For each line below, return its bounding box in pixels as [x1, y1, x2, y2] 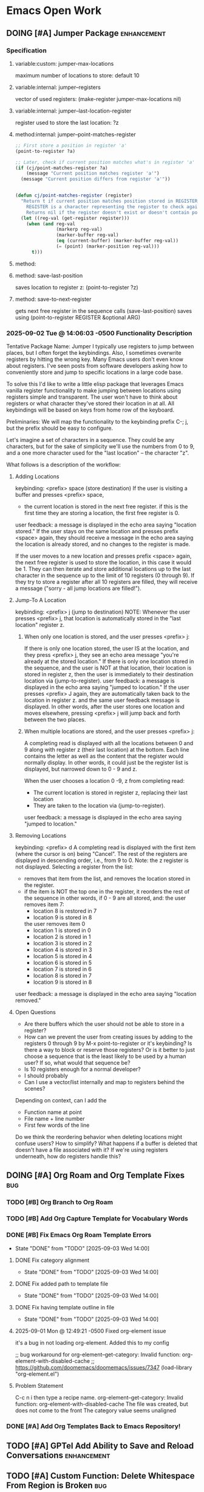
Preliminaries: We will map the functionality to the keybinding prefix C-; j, [6, 418, 189, 426]
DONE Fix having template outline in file [15, 1303, 115, 1311]
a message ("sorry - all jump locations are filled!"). [15, 585, 141, 592]
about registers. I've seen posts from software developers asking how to [6, 362, 188, 369]
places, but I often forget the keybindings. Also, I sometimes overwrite [6, 349, 182, 357]
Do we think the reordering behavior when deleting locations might [15, 1133, 183, 1141]
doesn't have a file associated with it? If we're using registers [15, 1146, 168, 1154]
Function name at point [24, 1108, 82, 1116]
